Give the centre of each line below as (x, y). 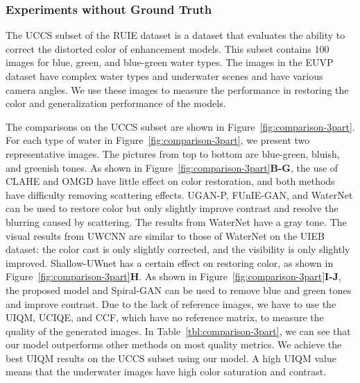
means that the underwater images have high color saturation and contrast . (166, 372)
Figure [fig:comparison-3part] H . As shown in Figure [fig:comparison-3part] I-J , (173, 276)
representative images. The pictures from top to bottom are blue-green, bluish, (173, 153)
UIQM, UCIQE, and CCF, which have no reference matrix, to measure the (165, 317)
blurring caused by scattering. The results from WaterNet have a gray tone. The (176, 221)
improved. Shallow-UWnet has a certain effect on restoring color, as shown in (170, 262)
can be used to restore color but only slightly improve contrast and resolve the (172, 208)
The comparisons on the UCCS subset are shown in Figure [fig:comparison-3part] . (180, 126)
